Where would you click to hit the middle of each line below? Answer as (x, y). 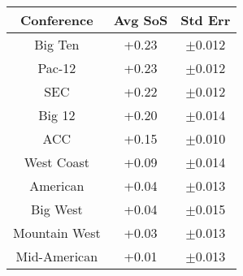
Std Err (206, 20)
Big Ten (57, 44)
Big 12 (57, 115)
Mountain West (57, 233)
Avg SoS (141, 20)
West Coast (56, 162)
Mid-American (57, 256)
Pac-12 (57, 68)
